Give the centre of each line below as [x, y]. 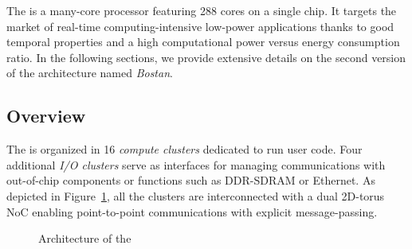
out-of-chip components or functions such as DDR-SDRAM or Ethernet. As [191, 180]
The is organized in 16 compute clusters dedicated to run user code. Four [184, 149]
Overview [46, 116]
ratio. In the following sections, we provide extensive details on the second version [206, 57]
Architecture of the [85, 238]
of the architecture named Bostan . [90, 73]
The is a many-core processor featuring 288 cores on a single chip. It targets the [202, 10]
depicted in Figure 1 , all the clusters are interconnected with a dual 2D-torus [196, 195]
